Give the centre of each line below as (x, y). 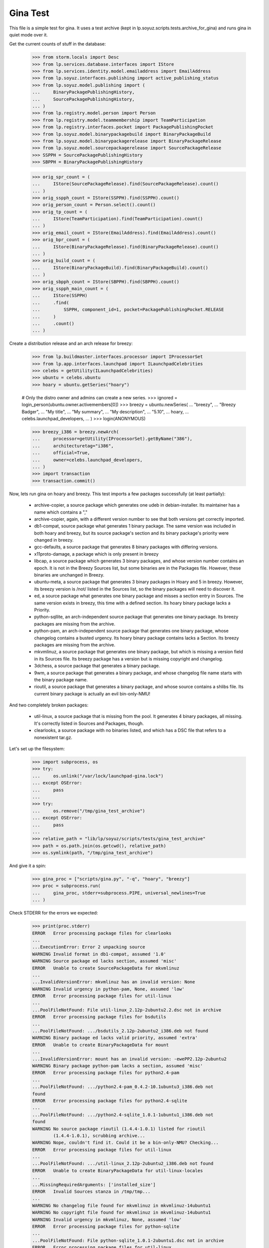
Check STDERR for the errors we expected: (54, 913)
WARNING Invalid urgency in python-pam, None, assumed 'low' (108, 989)
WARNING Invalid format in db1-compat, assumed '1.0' (99, 954)
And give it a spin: (28, 866)
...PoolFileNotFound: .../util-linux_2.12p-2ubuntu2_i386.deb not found (123, 1164)
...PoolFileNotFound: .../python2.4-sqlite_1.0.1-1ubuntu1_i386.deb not (123, 1115)
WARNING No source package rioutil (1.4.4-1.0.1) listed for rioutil (119, 1129)
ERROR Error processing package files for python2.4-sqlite (110, 1100)
